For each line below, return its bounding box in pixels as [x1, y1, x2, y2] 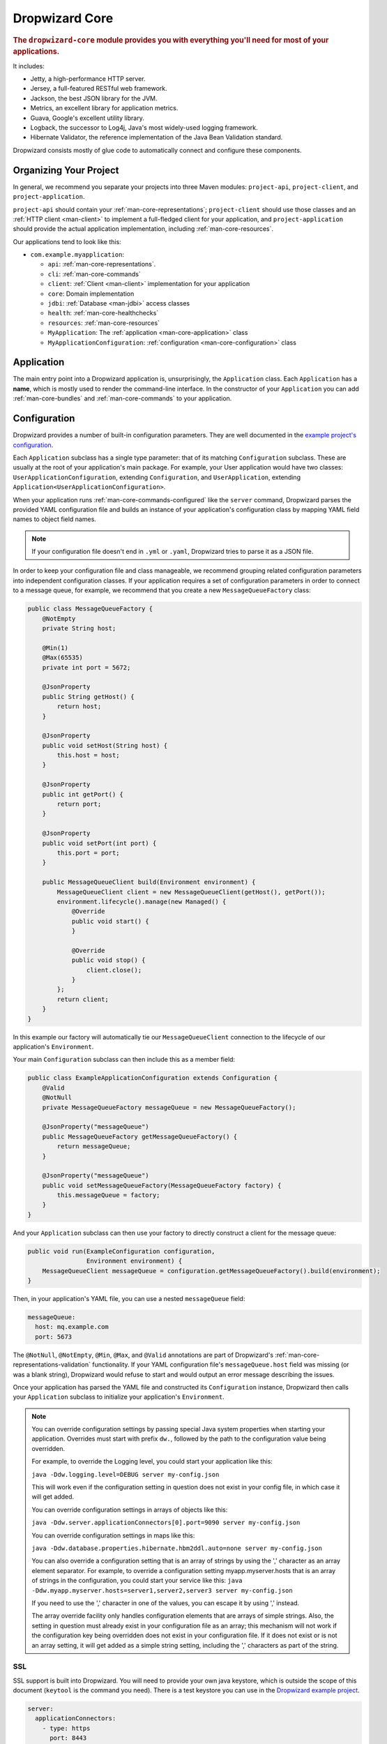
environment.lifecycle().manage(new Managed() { [56, 897, 227, 905]
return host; [56, 702, 102, 711]
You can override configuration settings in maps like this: [31, 1531, 195, 1540]
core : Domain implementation [47, 290, 135, 298]
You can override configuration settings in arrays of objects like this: [31, 1505, 228, 1514]
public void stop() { [71, 956, 146, 964]
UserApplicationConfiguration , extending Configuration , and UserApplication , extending [13, 473, 301, 481]
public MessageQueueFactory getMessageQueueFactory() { [42, 1132, 238, 1141]
